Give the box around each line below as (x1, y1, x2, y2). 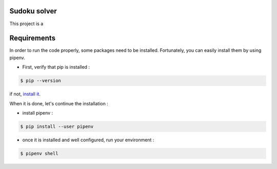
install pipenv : (22, 109, 53, 116)
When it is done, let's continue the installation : (9, 100, 109, 106)
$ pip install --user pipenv (20, 123, 94, 129)
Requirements (9, 34, 56, 43)
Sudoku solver (9, 7, 57, 15)
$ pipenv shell (20, 151, 58, 156)
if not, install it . (9, 91, 41, 97)
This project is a (9, 21, 44, 27)
